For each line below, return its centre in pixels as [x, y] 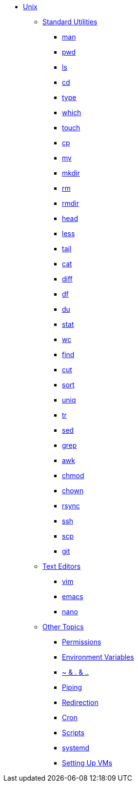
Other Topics [63, 627]
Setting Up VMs [87, 763]
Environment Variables [98, 657]
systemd [76, 748]
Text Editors [62, 566]
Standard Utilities [70, 22]
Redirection [80, 702]
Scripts [73, 733]
